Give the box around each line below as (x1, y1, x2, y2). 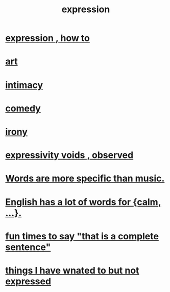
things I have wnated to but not (5, 264, 139, 276)
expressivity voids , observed (5, 149, 134, 161)
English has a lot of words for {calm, (5, 196, 162, 208)
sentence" (5, 241, 51, 253)
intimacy (5, 79, 43, 91)
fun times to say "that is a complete (5, 230, 159, 242)
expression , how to (5, 32, 90, 44)
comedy (5, 102, 41, 114)
